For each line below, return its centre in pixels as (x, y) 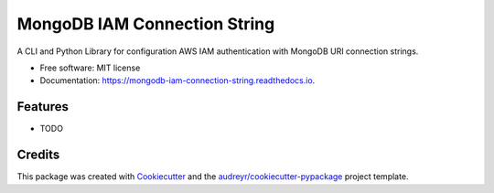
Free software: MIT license (90, 68)
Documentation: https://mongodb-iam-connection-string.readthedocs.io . (177, 80)
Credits (38, 155)
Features (43, 107)
